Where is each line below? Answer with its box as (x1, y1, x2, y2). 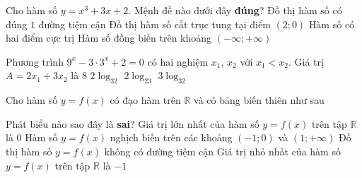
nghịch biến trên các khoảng (110, 130, 233, 145)
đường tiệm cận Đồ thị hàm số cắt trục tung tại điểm (38, 16, 271, 31)
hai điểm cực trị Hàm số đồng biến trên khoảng (6, 30, 212, 45)
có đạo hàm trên (110, 93, 181, 107)
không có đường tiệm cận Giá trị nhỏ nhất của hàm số (104, 143, 341, 158)
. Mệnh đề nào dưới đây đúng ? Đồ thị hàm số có (128, 3, 342, 17)
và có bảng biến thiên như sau (194, 93, 325, 107)
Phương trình (6, 54, 64, 69)
